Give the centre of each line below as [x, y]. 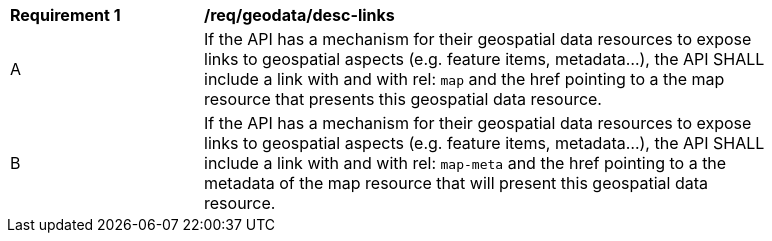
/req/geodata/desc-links [299, 15]
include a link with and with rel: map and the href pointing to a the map [464, 79]
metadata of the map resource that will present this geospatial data [456, 183]
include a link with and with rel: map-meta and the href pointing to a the [465, 163]
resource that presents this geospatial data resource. [403, 99]
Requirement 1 [65, 15]
